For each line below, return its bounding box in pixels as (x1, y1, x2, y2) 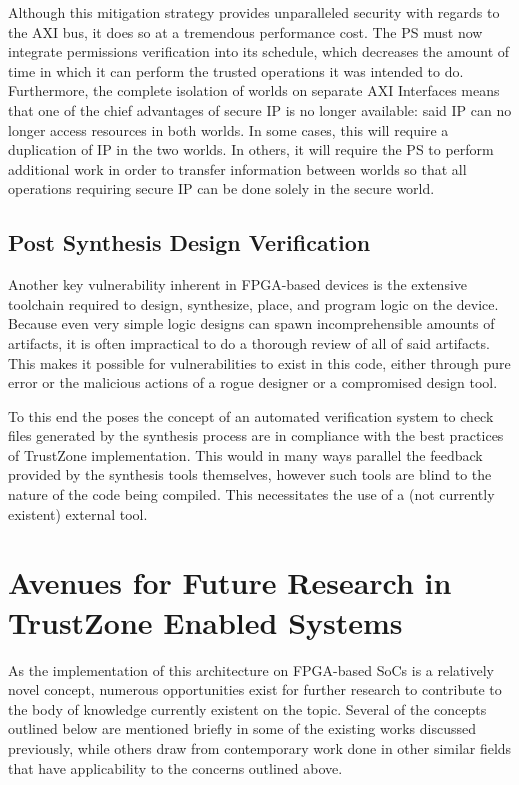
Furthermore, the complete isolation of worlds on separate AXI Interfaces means (8, 80, 500, 101)
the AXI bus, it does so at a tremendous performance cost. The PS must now (8, 21, 483, 42)
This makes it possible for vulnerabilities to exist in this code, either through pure (8, 352, 511, 373)
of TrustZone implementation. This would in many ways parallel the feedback (8, 444, 483, 465)
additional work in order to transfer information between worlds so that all (8, 158, 467, 179)
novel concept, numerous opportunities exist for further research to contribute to (8, 679, 502, 700)
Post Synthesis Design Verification (8, 227, 371, 258)
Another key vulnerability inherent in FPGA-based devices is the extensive (8, 274, 468, 295)
